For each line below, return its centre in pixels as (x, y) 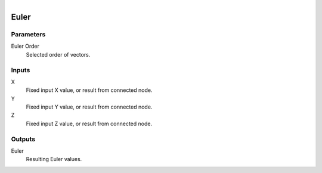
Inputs (21, 70)
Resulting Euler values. (54, 159)
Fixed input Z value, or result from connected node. (89, 123)
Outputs (23, 139)
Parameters (28, 34)
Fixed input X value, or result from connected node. (89, 90)
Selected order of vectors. (58, 54)
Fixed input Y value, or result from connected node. (89, 107)
